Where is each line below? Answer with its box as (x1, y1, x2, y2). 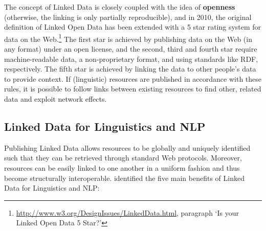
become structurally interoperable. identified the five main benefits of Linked (4, 172, 245, 183)
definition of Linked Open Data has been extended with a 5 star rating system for (4, 21, 261, 32)
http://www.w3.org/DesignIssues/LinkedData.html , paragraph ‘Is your (16, 207, 239, 218)
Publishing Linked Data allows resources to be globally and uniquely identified (4, 142, 251, 153)
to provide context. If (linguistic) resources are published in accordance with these (4, 73, 262, 84)
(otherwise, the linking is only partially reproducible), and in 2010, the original (4, 11, 252, 22)
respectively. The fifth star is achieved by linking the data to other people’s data (4, 63, 256, 74)
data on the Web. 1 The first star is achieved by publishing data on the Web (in (4, 32, 252, 44)
